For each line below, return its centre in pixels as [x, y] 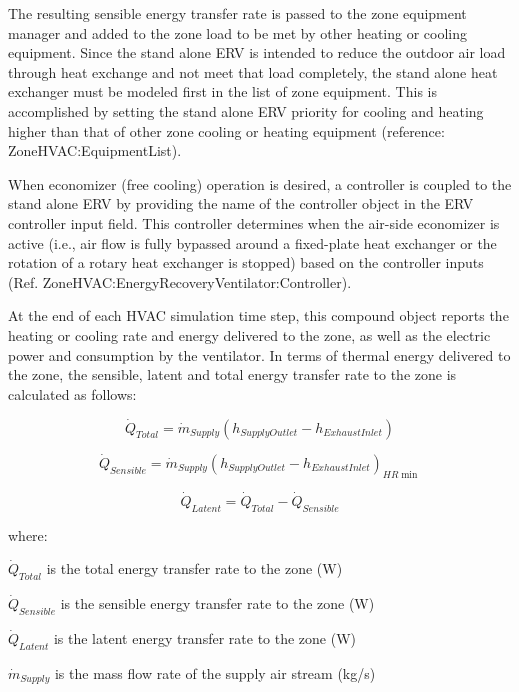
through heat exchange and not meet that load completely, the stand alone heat [253, 71]
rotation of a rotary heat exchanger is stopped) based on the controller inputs [246, 262]
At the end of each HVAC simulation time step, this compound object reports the [258, 315]
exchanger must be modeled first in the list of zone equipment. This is [222, 91]
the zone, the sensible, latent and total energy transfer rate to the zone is [232, 374]
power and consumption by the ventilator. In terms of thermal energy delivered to [259, 354]
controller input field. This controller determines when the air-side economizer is [254, 222]
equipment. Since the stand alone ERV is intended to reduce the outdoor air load [257, 52]
